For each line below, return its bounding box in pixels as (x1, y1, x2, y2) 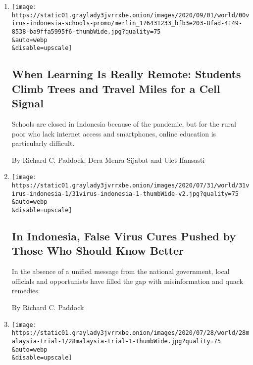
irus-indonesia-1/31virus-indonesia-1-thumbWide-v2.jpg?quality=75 (11, 190, 239, 197)
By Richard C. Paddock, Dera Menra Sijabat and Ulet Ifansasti (11, 154, 205, 165)
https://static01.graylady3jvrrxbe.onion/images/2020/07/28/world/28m (11, 329, 250, 337)
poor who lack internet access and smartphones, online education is (11, 128, 216, 138)
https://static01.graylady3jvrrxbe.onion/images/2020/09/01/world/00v (11, 11, 250, 19)
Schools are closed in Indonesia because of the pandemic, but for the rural (11, 118, 236, 129)
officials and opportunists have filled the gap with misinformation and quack (11, 275, 243, 286)
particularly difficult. (11, 138, 75, 148)
